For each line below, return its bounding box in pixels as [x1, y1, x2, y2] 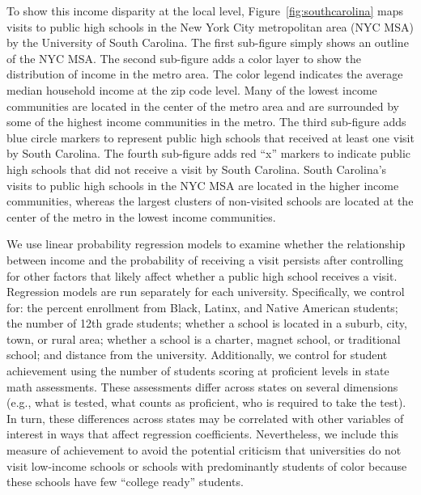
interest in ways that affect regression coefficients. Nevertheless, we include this [6, 425, 399, 442]
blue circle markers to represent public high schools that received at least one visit [6, 129, 415, 146]
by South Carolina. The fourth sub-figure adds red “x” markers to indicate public [6, 145, 411, 162]
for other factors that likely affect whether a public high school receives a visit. [6, 267, 398, 284]
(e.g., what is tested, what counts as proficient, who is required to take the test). [6, 394, 406, 411]
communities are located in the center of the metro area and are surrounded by [6, 97, 399, 114]
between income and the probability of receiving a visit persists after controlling [6, 251, 404, 268]
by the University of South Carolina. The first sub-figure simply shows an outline [6, 34, 409, 51]
